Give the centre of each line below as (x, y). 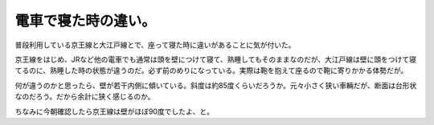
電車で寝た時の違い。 (86, 21)
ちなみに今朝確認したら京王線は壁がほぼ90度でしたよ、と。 (115, 111)
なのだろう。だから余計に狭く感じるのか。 (85, 97)
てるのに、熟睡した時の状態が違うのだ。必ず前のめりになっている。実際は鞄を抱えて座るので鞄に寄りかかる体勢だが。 (211, 71)
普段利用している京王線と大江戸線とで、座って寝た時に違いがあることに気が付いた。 (155, 45)
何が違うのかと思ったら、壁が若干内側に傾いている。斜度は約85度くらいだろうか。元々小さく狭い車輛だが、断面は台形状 (216, 85)
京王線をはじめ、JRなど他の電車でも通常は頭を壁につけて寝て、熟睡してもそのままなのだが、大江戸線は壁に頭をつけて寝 (216, 59)
